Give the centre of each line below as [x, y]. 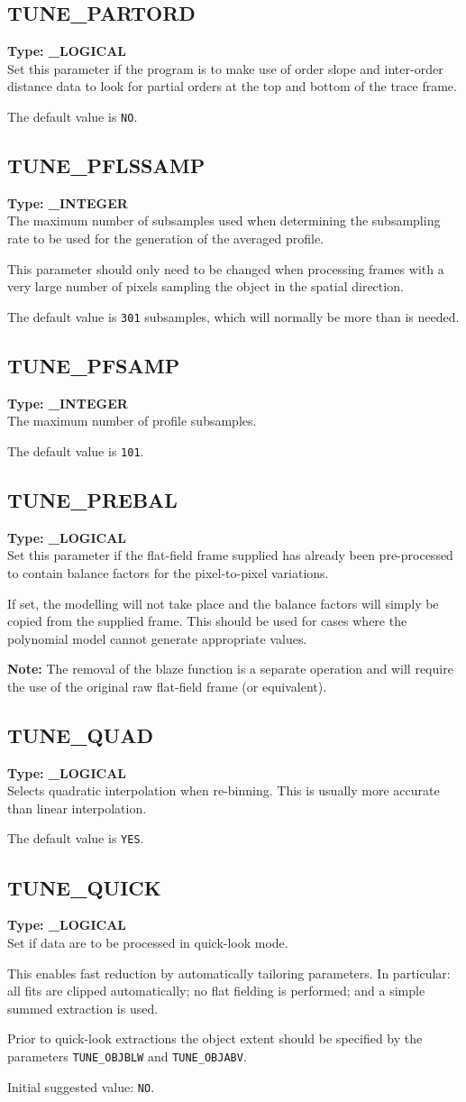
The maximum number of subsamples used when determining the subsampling [224, 220]
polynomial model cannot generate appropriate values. [157, 638]
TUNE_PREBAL [92, 499]
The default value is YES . [76, 838]
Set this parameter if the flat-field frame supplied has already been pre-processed [230, 555]
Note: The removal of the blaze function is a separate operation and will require [230, 669]
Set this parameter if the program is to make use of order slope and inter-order [225, 68]
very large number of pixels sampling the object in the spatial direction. [206, 286]
